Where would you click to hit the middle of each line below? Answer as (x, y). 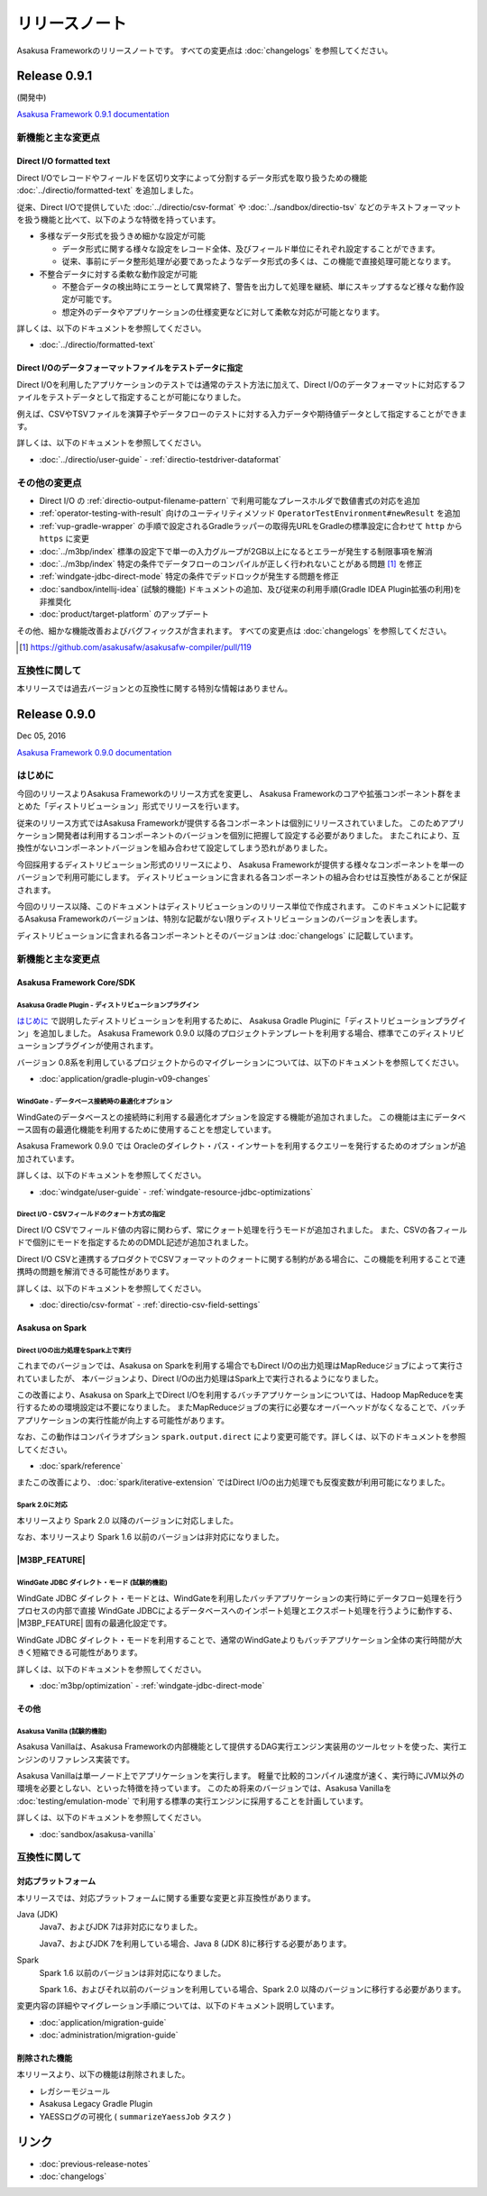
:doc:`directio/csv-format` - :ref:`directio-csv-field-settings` (150, 1304)
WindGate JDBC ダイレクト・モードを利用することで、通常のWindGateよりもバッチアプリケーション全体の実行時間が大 (239, 1640)
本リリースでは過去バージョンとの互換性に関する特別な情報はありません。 (155, 689)
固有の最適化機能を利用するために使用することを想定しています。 (154, 1130)
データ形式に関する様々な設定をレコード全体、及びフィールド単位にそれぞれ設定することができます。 (251, 249)
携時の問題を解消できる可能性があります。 (96, 1272)
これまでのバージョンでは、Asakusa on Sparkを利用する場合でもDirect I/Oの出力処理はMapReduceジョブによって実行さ (240, 1366)
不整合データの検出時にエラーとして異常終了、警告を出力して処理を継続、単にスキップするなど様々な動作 (259, 286)
